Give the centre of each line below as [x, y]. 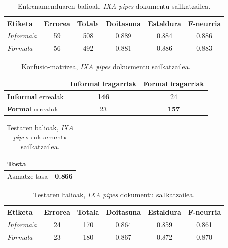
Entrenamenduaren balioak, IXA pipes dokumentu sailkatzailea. [114, 6]
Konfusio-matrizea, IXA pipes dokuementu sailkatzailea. [106, 67]
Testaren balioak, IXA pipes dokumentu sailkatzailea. [114, 195]
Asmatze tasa [28, 176]
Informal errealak [35, 96]
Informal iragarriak [103, 83]
